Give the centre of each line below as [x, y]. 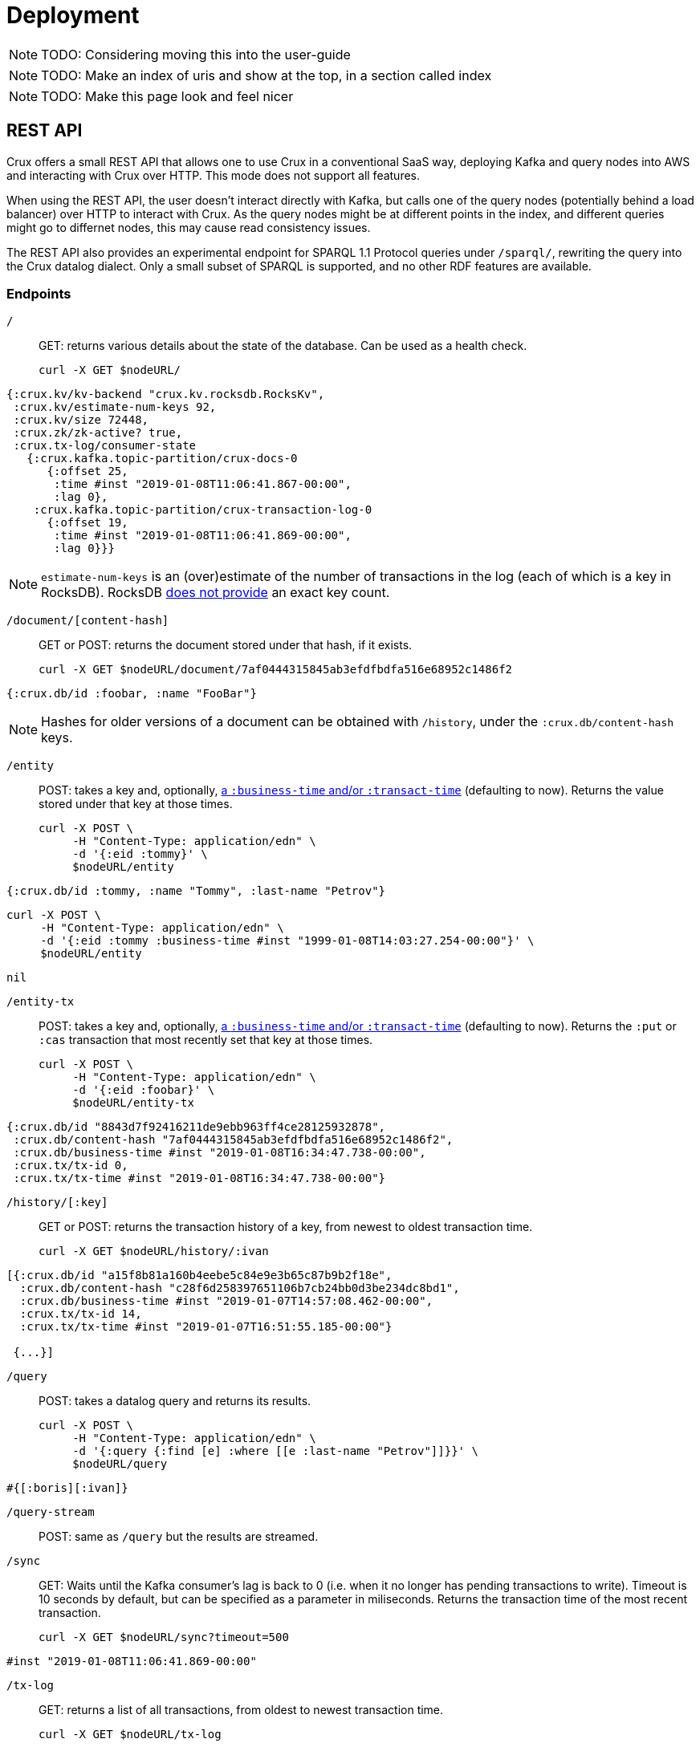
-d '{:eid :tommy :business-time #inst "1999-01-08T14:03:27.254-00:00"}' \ [287, 941]
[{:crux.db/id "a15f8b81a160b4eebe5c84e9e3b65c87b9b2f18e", [199, 1276]
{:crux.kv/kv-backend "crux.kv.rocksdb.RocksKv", [166, 394]
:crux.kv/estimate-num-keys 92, [115, 407]
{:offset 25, [87, 471]
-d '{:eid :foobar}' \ [144, 1090]
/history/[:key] [57, 1203]
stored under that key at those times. [136, 804]
